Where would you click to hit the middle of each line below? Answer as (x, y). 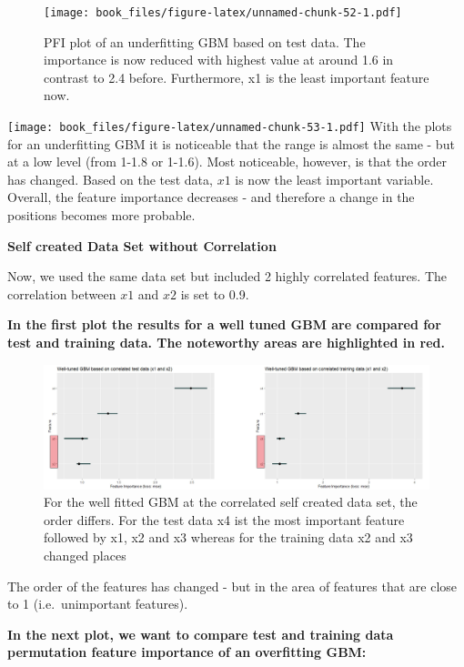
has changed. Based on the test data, (110, 179)
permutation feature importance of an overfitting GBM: (187, 652)
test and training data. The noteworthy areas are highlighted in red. (226, 343)
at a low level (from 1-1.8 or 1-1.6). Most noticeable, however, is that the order (227, 162)
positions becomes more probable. (101, 215)
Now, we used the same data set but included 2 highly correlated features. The (227, 276)
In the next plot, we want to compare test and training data (201, 634)
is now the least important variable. (334, 179)
